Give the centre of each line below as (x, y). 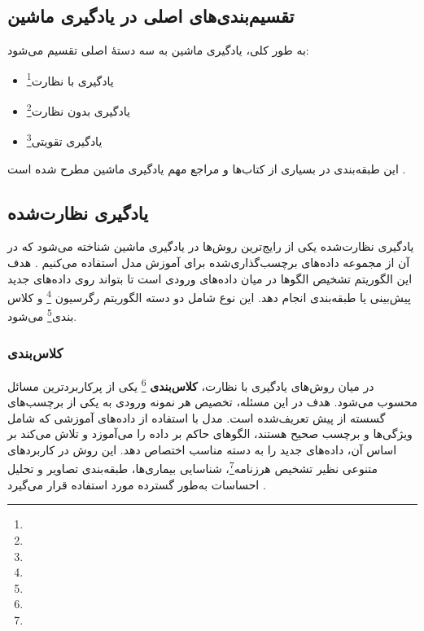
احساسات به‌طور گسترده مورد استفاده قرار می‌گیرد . (137, 484)
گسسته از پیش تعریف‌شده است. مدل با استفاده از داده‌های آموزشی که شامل (197, 417)
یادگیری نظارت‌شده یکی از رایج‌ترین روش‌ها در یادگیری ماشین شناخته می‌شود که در (211, 246)
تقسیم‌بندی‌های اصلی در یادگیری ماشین (151, 16)
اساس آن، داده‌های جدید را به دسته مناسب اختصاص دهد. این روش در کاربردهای (202, 449)
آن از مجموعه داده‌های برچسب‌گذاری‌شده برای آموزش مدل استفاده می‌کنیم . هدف (209, 262)
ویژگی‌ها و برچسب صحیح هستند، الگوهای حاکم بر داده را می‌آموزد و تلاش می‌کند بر (210, 434)
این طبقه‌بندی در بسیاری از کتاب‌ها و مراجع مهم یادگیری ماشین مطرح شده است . (207, 168)
